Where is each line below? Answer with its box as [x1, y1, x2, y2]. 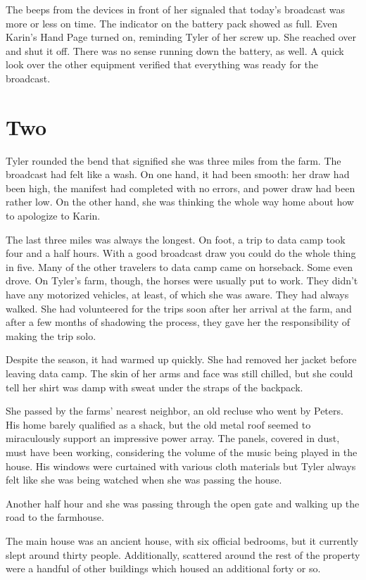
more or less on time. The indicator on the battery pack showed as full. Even [6, 15, 338, 30]
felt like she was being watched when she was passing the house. [6, 472, 282, 487]
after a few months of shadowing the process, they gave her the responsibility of [6, 315, 351, 329]
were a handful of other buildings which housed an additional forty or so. [6, 561, 321, 576]
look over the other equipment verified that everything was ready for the [6, 57, 319, 72]
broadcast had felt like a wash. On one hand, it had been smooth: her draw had [6, 167, 350, 182]
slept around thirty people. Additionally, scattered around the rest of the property [6, 547, 360, 562]
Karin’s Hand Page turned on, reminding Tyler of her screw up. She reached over [6, 30, 357, 44]
